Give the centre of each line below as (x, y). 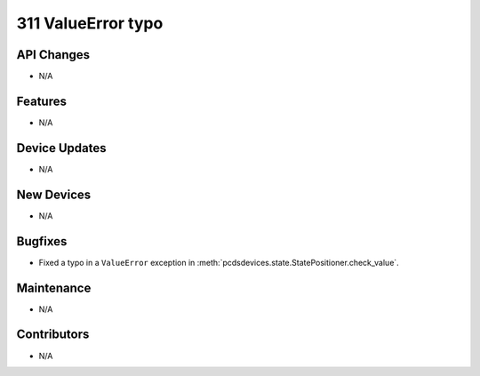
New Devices (54, 194)
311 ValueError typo (90, 23)
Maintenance (54, 288)
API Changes (53, 55)
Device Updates (61, 148)
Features (41, 101)
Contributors (53, 335)
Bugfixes (42, 241)
